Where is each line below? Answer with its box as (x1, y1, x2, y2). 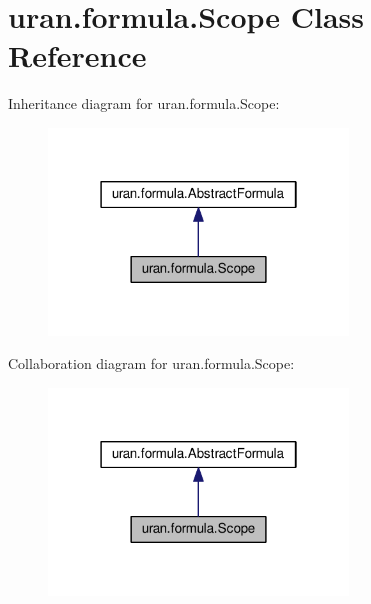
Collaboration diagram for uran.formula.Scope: (8, 353, 295, 374)
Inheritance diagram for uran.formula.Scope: (8, 93, 280, 114)
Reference (8, 35, 147, 76)
